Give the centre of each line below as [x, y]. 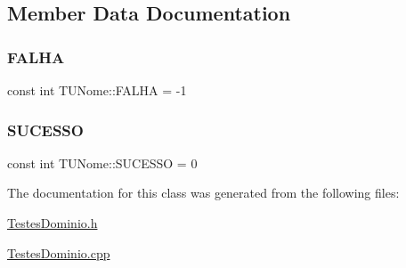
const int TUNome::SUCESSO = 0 [102, 162]
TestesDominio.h [53, 223]
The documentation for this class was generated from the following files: [203, 193]
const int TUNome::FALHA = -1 [97, 90]
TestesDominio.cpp [59, 252]
